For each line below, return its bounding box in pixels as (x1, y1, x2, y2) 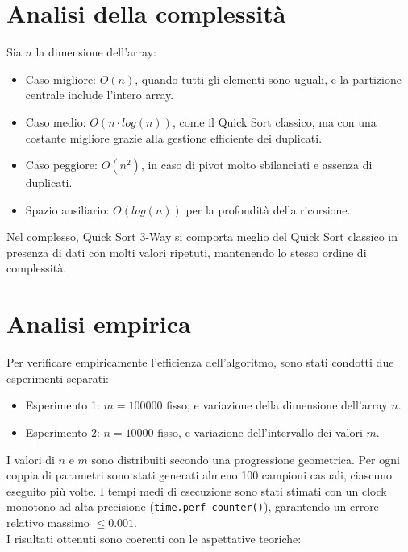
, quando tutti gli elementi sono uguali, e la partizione (135, 70, 402, 87)
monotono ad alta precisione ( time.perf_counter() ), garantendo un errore (6, 498, 379, 515)
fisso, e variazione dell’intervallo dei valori (157, 423, 363, 440)
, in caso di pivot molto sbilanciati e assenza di (140, 156, 373, 173)
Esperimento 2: (25, 423, 100, 440)
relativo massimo (6, 514, 90, 530)
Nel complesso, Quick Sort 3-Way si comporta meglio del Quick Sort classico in (6, 228, 398, 245)
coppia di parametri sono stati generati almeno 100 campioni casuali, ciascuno (6, 467, 392, 484)
